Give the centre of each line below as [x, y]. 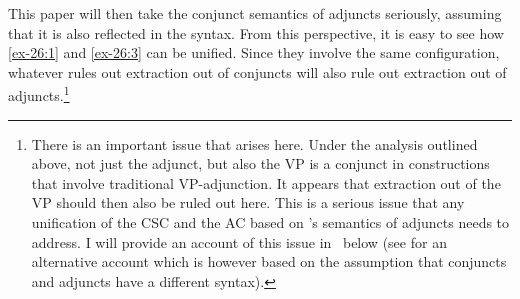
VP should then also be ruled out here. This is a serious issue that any [248, 202]
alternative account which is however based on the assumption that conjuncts [269, 261]
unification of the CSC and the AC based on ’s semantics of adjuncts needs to [270, 222]
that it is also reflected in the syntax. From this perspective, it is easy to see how [256, 32]
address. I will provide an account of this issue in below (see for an [239, 241]
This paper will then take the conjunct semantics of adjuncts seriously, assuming [255, 13]
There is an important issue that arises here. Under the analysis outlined [254, 143]
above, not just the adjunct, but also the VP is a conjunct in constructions [260, 163]
